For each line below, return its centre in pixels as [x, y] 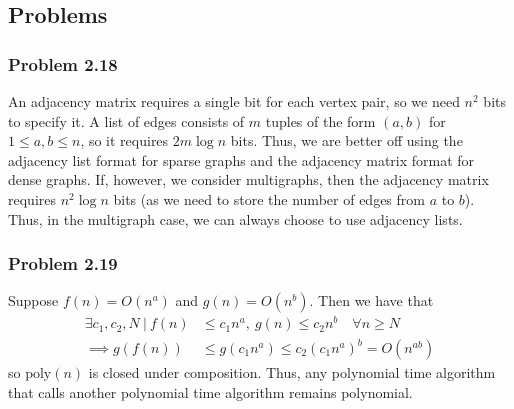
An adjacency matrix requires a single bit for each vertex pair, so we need [234, 101]
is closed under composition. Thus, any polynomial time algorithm [292, 372]
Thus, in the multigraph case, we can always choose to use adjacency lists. [235, 218]
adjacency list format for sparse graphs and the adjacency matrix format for [241, 159]
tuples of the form [320, 120]
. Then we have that [371, 300]
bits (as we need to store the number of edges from [269, 198]
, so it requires [124, 140]
